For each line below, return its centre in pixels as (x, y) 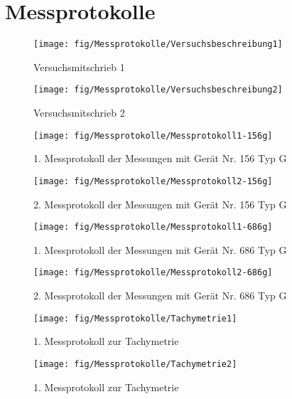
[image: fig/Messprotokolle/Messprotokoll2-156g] (153, 181)
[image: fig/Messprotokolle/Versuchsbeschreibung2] (158, 90)
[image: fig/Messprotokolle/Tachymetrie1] (135, 318)
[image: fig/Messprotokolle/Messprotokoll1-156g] (153, 135)
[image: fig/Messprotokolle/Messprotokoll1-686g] (153, 227)
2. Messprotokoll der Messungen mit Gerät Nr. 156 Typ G (160, 204)
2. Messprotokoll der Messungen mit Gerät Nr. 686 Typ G (160, 296)
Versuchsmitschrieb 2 (79, 113)
